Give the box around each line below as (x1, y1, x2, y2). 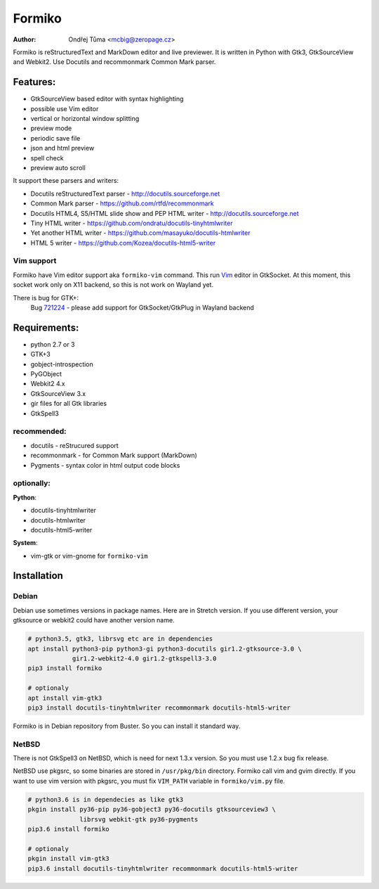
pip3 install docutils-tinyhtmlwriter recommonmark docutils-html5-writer (27, 703, 291, 712)
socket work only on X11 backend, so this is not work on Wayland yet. (13, 281, 214, 289)
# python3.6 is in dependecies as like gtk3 (27, 795, 184, 803)
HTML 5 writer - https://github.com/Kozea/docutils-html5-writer (30, 238, 216, 247)
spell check (30, 153, 64, 162)
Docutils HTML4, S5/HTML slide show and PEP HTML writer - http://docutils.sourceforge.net (30, 209, 300, 217)
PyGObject (30, 370, 62, 378)
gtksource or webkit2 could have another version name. (13, 616, 175, 625)
